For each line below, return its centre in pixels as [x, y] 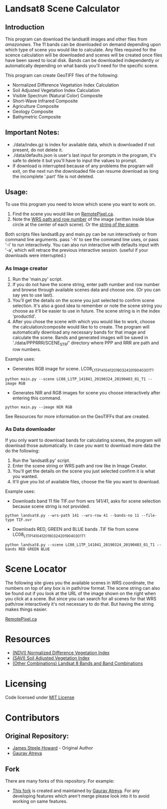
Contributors [32, 718]
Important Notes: [32, 133]
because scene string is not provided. [51, 506]
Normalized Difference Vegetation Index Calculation [66, 85]
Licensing [26, 683]
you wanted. [25, 476]
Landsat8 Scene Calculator [63, 9]
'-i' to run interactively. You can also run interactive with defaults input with [82, 245]
